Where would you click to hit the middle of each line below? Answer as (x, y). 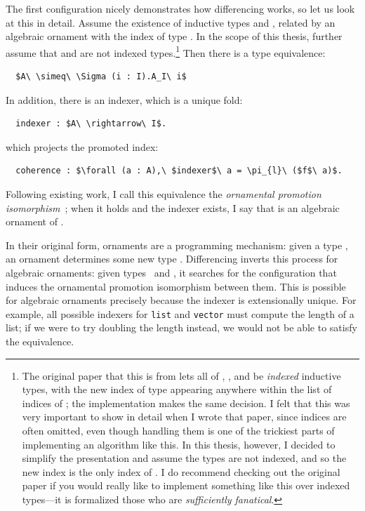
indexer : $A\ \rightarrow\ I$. (91, 124)
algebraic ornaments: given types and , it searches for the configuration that (171, 272)
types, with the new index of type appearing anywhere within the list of (177, 389)
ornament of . (35, 221)
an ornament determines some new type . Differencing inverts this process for (172, 259)
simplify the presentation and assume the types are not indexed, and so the (184, 458)
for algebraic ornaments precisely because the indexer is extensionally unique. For (181, 300)
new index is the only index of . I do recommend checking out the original (181, 471)
